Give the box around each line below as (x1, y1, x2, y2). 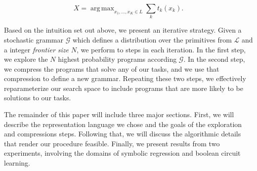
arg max (90, 5, 114, 12)
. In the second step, (183, 54, 245, 64)
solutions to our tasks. (4, 92, 71, 103)
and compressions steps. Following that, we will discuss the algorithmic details (4, 128, 241, 139)
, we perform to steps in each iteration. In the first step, (76, 44, 246, 54)
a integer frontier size (4, 44, 69, 54)
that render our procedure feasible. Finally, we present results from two (4, 138, 220, 148)
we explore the (4, 54, 48, 64)
